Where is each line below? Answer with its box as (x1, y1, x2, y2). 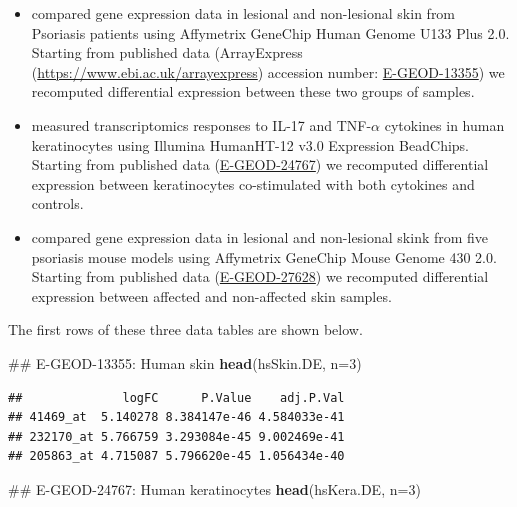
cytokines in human (384, 114, 505, 135)
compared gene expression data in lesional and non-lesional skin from (31, 3, 456, 23)
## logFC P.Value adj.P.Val (8, 390, 345, 405)
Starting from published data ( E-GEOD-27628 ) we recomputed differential (31, 266, 489, 287)
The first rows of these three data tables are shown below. (8, 319, 363, 340)
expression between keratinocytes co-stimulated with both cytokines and (31, 173, 475, 194)
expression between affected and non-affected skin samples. (31, 285, 392, 306)
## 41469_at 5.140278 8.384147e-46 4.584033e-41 (8, 410, 345, 425)
